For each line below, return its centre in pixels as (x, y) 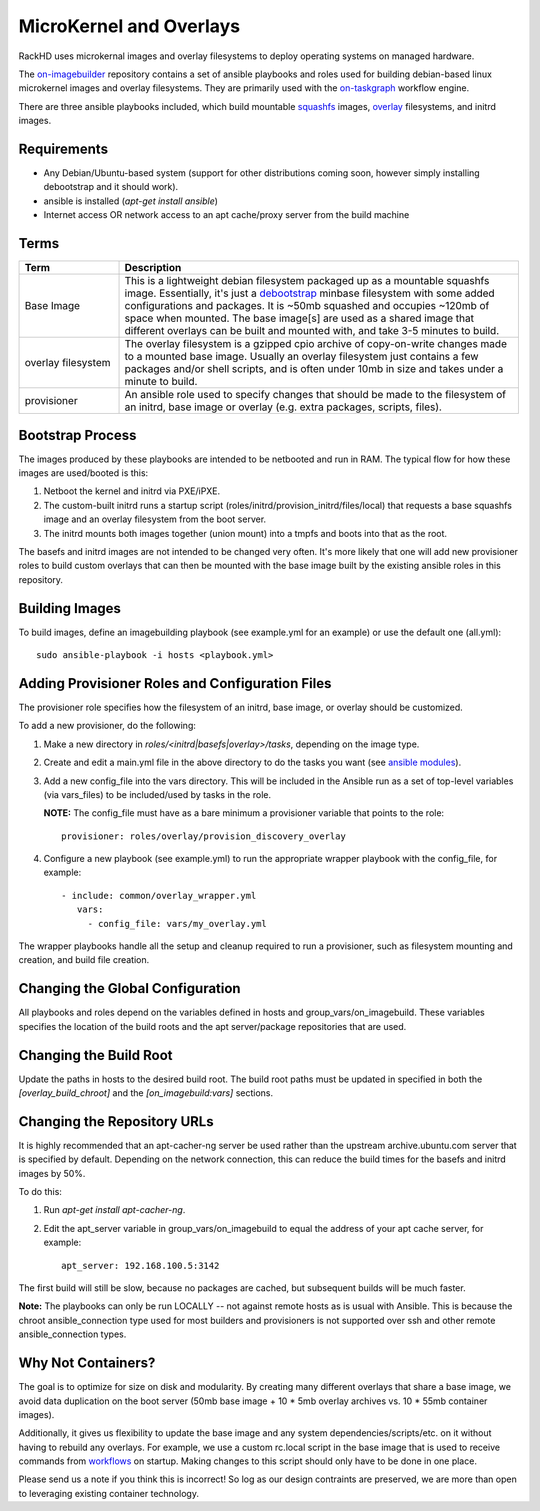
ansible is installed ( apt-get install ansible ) (131, 201)
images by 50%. (52, 1173)
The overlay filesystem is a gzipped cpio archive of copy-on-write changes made (315, 344)
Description (153, 268)
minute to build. (161, 382)
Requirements (63, 148)
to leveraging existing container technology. (109, 1493)
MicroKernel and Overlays (129, 26)
